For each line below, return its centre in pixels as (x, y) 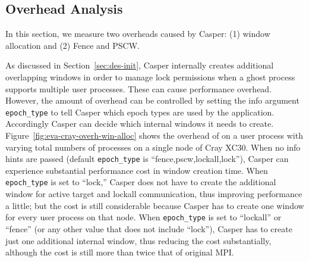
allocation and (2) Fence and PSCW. (72, 45)
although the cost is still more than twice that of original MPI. (120, 252)
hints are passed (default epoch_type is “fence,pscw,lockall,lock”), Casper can (147, 159)
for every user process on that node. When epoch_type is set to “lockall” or (144, 217)
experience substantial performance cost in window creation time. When (137, 170)
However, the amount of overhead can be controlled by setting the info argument (152, 100)
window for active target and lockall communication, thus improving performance (154, 194)
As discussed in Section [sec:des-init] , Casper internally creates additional (140, 65)
